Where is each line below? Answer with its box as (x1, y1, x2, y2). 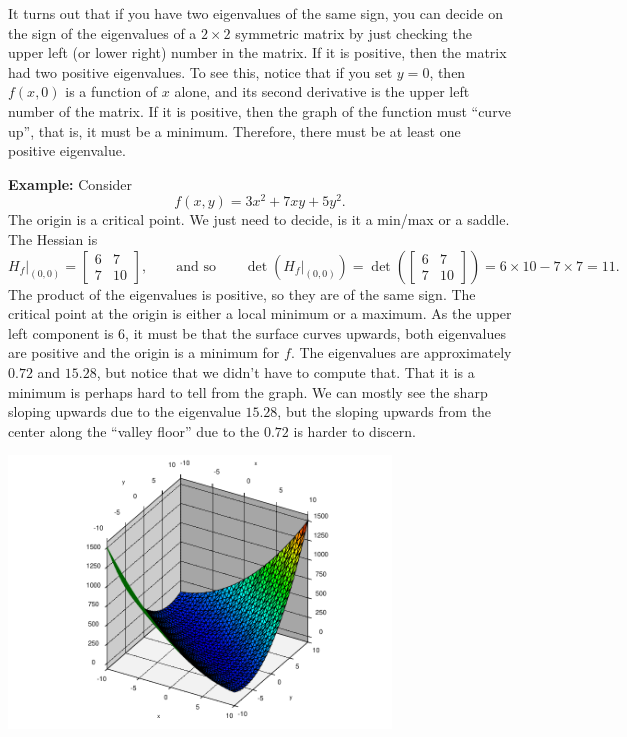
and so (176, 259, 216, 274)
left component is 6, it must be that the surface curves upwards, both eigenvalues (8, 322, 506, 343)
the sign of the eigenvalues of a (8, 22, 197, 43)
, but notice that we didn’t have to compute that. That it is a (96, 361, 475, 382)
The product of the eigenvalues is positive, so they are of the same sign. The (8, 283, 476, 304)
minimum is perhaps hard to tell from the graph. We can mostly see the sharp (8, 381, 488, 402)
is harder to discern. (293, 420, 416, 441)
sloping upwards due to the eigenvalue (8, 401, 241, 422)
